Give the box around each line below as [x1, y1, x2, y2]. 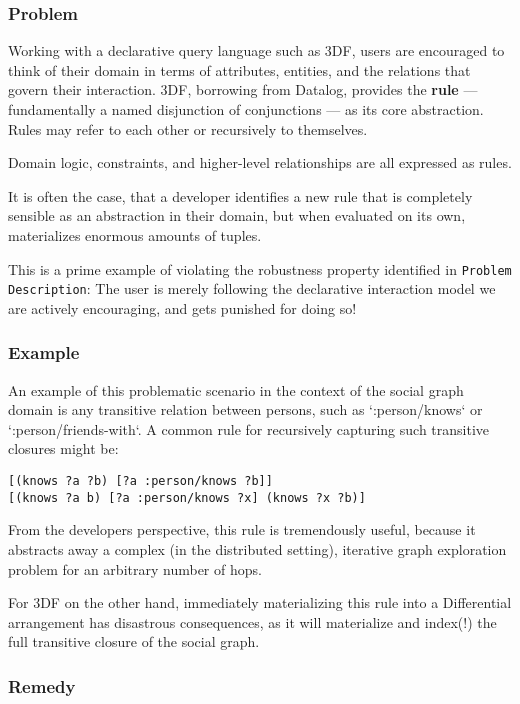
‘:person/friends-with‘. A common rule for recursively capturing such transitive [8, 418, 490, 439]
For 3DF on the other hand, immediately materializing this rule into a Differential [8, 592, 512, 613]
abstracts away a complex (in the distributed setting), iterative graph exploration [8, 538, 507, 559]
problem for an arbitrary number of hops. [8, 558, 262, 579]
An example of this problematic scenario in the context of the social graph [8, 379, 464, 400]
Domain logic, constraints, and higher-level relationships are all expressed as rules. [8, 152, 512, 173]
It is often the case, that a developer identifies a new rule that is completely [8, 185, 473, 206]
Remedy [8, 673, 76, 698]
